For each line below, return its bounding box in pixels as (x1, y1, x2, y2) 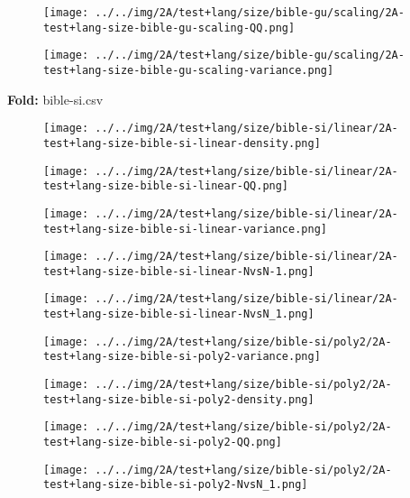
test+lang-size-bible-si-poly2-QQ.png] (43, 436, 282, 449)
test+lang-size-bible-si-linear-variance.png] (43, 222, 327, 235)
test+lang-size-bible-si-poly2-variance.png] (43, 350, 321, 364)
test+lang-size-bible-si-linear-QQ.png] (43, 180, 289, 193)
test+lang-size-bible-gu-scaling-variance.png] (43, 63, 334, 77)
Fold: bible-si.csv (7, 89, 104, 108)
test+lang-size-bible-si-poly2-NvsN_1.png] (43, 478, 308, 492)
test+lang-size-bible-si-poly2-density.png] (43, 392, 314, 406)
